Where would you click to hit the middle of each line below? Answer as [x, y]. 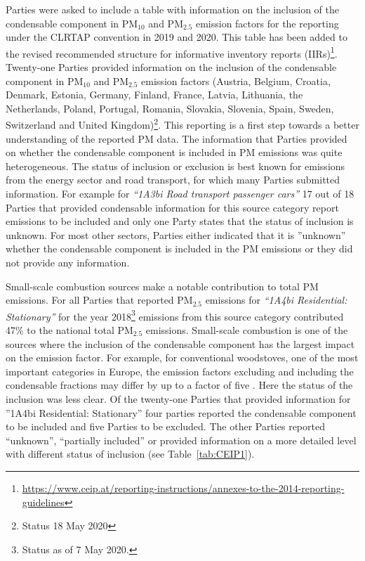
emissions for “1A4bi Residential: [276, 300]
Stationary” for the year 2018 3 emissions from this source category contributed [175, 315]
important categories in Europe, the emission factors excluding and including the [180, 371]
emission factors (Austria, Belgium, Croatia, [236, 80]
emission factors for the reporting [267, 23]
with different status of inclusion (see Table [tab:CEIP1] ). [130, 454]
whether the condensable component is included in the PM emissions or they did [179, 249]
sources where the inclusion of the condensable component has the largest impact [180, 343]
